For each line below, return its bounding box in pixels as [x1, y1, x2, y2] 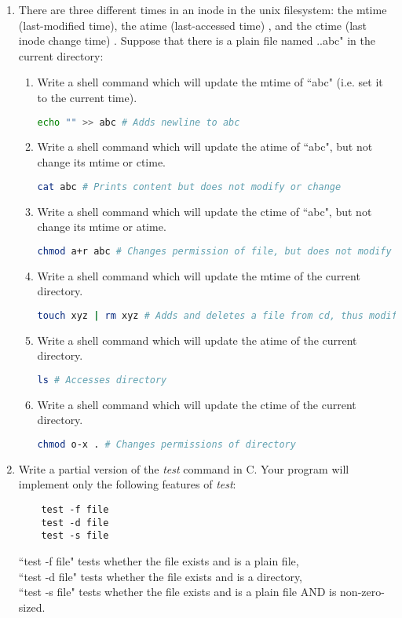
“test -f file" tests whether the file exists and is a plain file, [18, 552, 299, 569]
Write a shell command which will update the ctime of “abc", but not [37, 203, 372, 219]
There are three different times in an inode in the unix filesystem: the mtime [18, 2, 387, 17]
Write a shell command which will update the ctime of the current [37, 396, 356, 412]
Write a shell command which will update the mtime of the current [37, 267, 360, 283]
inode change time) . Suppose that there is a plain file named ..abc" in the [18, 32, 376, 49]
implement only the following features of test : [18, 476, 236, 492]
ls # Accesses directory [37, 374, 167, 386]
